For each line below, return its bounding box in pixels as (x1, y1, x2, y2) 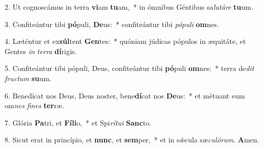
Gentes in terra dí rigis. (5, 45, 77, 56)
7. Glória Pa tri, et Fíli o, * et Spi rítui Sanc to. (5, 117, 152, 128)
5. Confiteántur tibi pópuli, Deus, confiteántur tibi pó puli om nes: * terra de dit (5, 63, 254, 73)
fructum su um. (5, 72, 52, 83)
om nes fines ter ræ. (5, 100, 64, 111)
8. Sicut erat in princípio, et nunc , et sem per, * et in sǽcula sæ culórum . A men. (5, 134, 259, 145)
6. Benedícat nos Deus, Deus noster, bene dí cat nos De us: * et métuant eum (5, 90, 245, 101)
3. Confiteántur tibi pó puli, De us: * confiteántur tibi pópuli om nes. (5, 18, 219, 29)
